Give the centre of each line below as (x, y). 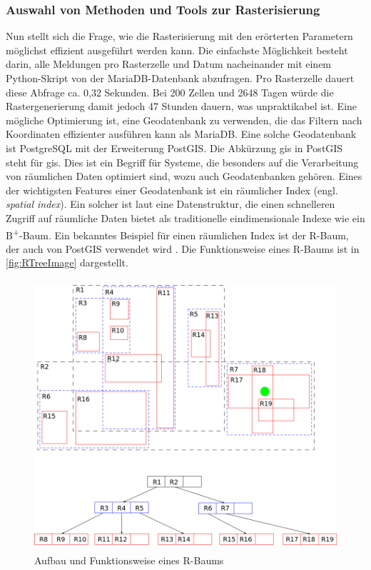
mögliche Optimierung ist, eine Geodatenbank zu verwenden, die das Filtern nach (184, 120)
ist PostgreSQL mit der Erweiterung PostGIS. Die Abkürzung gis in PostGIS (174, 147)
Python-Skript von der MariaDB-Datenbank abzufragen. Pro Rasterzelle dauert (180, 78)
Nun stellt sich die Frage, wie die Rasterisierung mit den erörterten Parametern (179, 36)
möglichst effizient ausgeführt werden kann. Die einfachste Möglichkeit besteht (177, 50)
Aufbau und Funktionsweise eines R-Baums (129, 560)
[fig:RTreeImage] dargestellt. (67, 262)
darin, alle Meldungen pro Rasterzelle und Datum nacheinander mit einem (169, 64)
